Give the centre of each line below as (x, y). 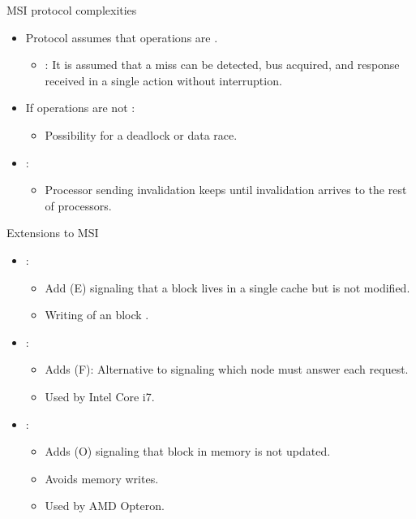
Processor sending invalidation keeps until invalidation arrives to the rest (226, 190)
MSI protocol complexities (72, 10)
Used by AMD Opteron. (105, 506)
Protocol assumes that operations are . (122, 37)
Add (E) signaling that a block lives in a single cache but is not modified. (227, 287)
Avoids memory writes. (102, 478)
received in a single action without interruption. (163, 80)
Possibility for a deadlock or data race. (141, 134)
